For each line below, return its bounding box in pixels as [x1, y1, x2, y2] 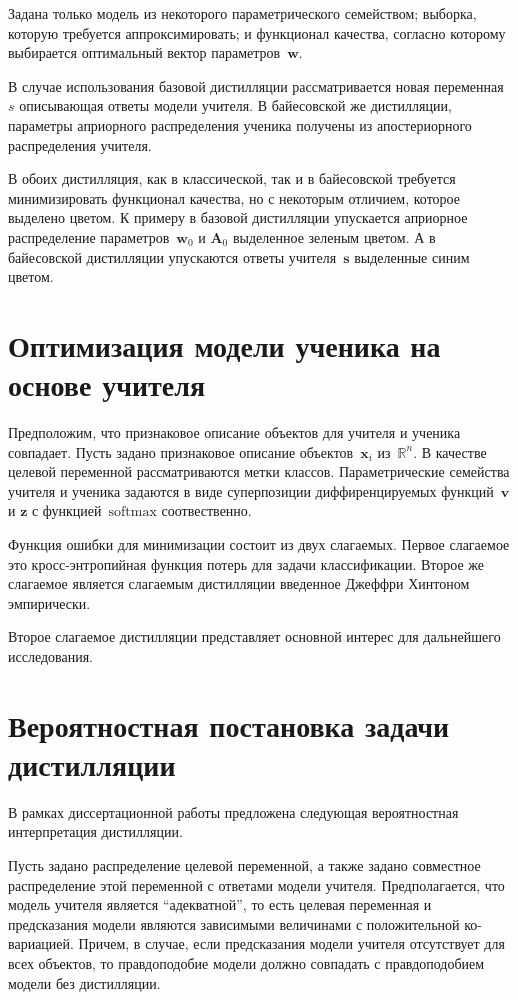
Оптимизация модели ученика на [8, 324, 441, 365]
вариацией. [8, 933, 74, 954]
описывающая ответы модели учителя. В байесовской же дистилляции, [19, 95, 452, 116]
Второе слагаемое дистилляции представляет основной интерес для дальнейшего [8, 626, 501, 647]
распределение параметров [8, 226, 170, 247]
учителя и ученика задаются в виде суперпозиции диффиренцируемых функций [8, 480, 494, 501]
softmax [108, 505, 157, 520]
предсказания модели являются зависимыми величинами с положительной [8, 913, 460, 934]
